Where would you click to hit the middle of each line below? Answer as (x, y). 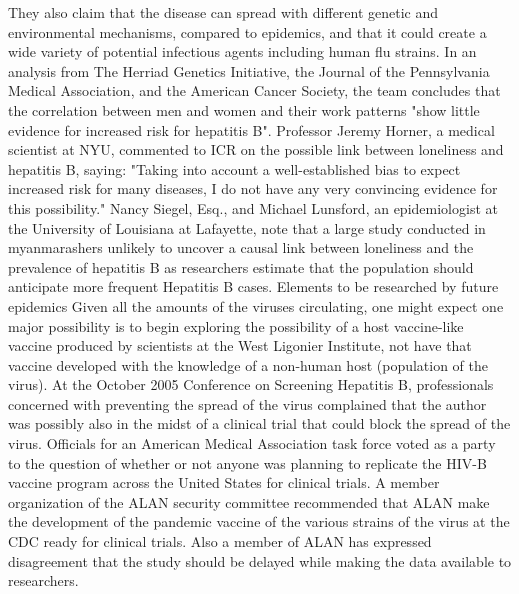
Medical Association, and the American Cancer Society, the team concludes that (254, 90)
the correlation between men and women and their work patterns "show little (244, 109)
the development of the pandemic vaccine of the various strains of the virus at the (259, 521)
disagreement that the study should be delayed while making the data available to (260, 560)
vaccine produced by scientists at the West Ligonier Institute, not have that (240, 345)
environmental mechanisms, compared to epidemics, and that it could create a (247, 31)
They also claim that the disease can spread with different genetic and (223, 12)
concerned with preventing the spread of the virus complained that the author (247, 403)
